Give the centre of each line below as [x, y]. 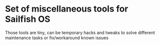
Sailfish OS [28, 19]
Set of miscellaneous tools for [67, 9]
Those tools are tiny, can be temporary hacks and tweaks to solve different [80, 32]
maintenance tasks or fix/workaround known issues [57, 38]
